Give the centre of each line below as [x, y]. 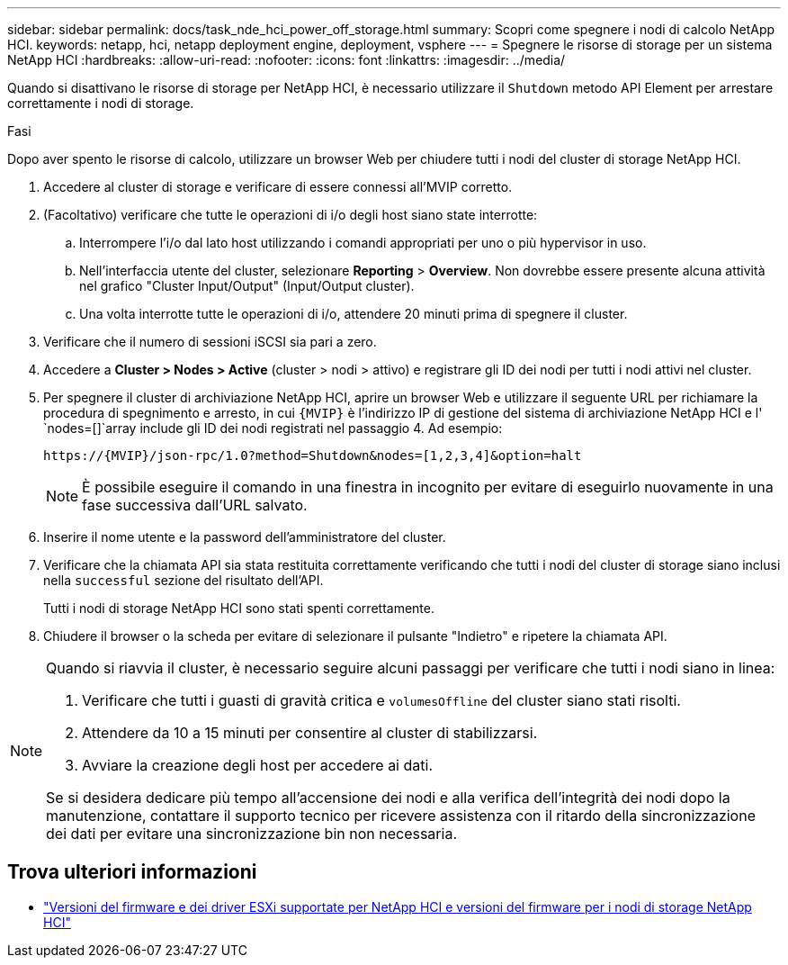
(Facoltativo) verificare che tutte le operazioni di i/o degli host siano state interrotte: [291, 215]
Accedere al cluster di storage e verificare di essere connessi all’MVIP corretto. [278, 187]
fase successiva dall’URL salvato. [195, 505]
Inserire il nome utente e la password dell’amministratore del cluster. [245, 537]
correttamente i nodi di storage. [101, 103]
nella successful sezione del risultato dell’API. [184, 580]
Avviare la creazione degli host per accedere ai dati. [257, 765]
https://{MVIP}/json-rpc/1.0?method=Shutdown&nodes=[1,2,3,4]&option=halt [313, 455]
